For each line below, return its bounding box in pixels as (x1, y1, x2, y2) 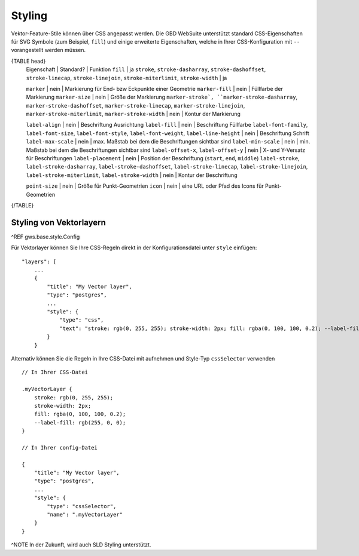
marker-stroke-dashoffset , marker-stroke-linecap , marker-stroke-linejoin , (26, 102, 245, 109)
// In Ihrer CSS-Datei (22, 369, 89, 376)
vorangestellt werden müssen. (11, 47, 86, 54)
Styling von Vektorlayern (11, 217, 106, 227)
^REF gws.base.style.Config (11, 233, 80, 240)
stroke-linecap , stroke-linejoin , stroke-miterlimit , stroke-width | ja (26, 74, 227, 81)
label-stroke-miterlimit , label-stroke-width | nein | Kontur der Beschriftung (26, 171, 238, 179)
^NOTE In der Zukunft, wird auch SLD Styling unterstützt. (11, 541, 151, 548)
